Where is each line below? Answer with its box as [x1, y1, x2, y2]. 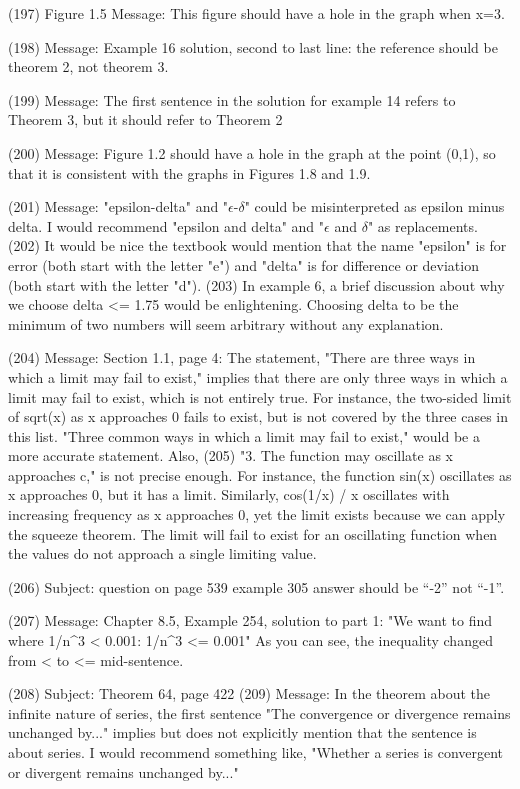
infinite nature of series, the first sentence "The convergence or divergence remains [8, 702, 511, 723]
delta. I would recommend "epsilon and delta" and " [8, 215, 325, 236]
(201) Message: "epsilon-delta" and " [8, 196, 229, 217]
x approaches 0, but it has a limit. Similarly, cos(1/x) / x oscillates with [8, 484, 450, 505]
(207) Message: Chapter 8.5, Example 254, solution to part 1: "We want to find [8, 610, 493, 631]
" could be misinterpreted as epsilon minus [244, 196, 505, 217]
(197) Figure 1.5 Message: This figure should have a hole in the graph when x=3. [8, 3, 505, 23]
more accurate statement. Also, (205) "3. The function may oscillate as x [8, 445, 454, 466]
